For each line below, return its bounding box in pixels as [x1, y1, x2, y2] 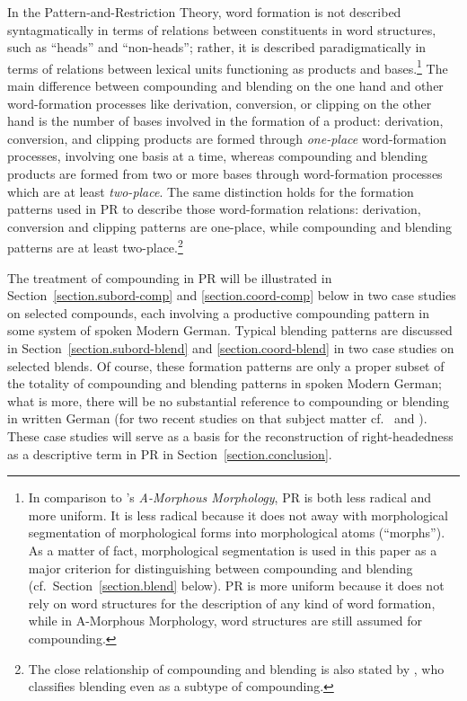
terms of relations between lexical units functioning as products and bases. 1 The [7, 56, 448, 77]
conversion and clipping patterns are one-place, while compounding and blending [7, 217, 452, 235]
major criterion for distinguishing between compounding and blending [28, 558, 413, 577]
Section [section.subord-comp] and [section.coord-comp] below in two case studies [7, 286, 456, 305]
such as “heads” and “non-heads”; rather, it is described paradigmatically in [7, 38, 427, 57]
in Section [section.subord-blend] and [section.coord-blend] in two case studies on [7, 339, 454, 357]
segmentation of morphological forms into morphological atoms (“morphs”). [28, 523, 445, 542]
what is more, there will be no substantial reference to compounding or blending [7, 391, 449, 410]
